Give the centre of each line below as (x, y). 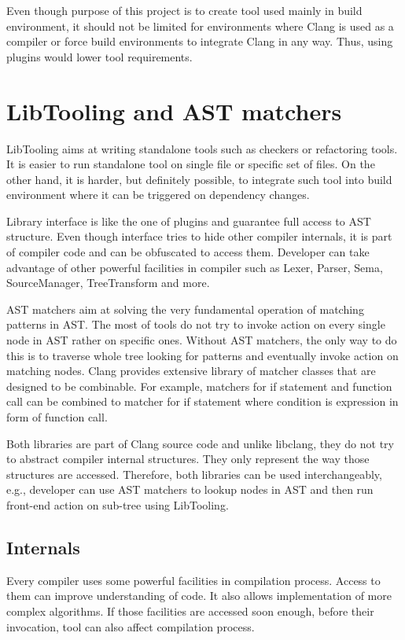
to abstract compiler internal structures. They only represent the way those (188, 459)
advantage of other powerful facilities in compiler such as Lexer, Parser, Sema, (195, 267)
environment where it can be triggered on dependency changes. (158, 195)
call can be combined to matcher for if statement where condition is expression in (202, 401)
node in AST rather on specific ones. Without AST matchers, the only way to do (202, 340)
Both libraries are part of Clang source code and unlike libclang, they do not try (200, 443)
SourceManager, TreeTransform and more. (108, 283)
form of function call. (57, 417)
